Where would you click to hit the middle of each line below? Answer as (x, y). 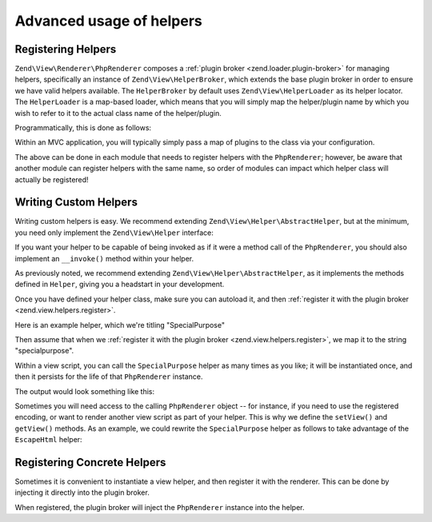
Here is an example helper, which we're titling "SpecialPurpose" (120, 325)
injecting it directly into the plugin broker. (82, 492)
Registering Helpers (66, 49)
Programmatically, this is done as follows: (83, 128)
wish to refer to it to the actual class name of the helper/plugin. (118, 113)
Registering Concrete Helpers (90, 462)
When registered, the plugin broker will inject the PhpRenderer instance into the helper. (160, 507)
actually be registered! (52, 179)
